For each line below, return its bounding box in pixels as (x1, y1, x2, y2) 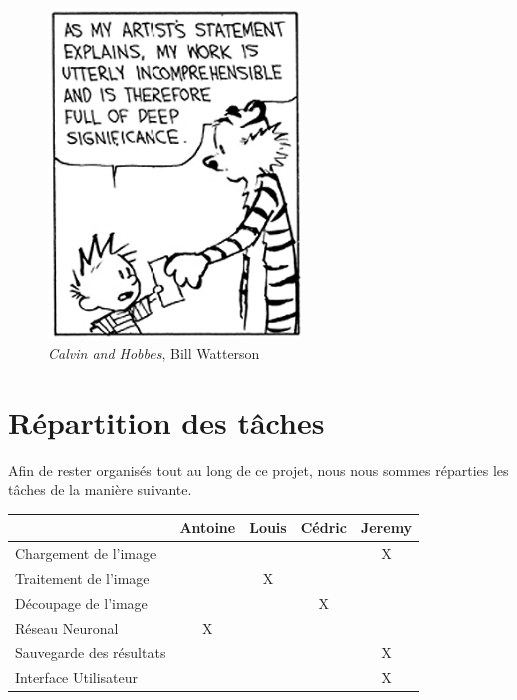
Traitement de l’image (15, 567, 150, 588)
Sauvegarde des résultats (15, 642, 166, 663)
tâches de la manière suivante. (8, 479, 192, 500)
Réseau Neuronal (15, 617, 119, 638)
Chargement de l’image (15, 543, 157, 564)
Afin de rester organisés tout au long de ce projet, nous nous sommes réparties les (8, 459, 509, 480)
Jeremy (360, 517, 413, 538)
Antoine (179, 517, 236, 538)
